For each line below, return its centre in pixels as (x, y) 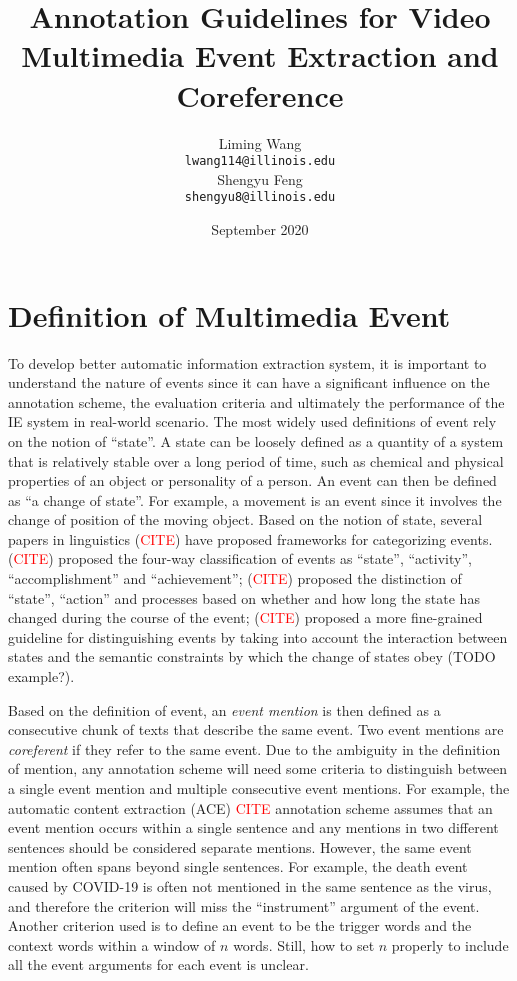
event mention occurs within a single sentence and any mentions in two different (253, 827)
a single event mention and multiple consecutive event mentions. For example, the (259, 788)
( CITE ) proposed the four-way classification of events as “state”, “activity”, (240, 558)
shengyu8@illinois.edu (260, 197)
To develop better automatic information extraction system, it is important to (247, 362)
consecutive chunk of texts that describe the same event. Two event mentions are (256, 729)
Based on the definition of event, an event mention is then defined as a (224, 709)
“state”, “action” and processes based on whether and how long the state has (244, 597)
